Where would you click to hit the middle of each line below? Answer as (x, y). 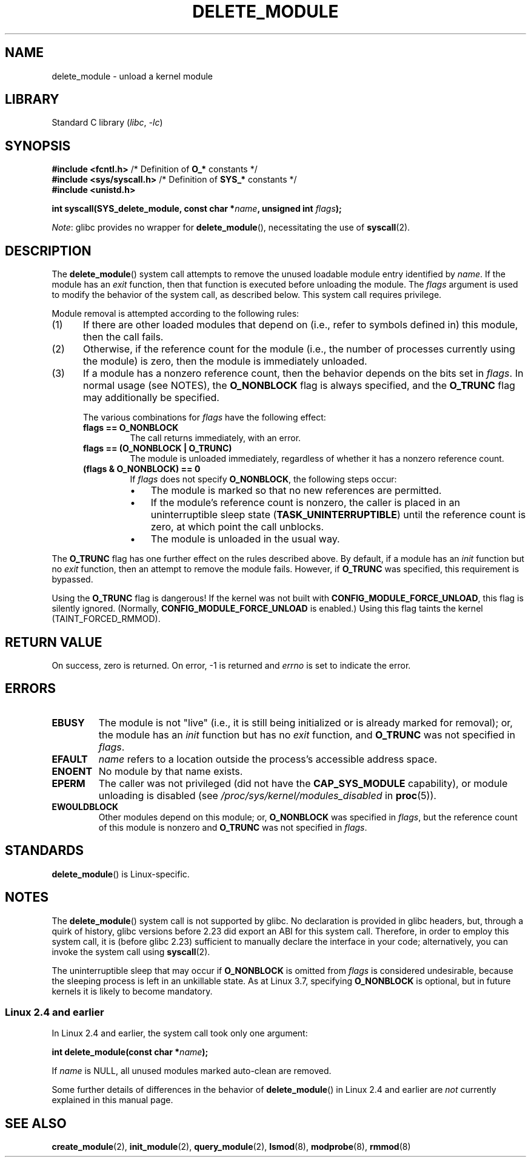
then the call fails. (123, 337)
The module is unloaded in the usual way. (245, 539)
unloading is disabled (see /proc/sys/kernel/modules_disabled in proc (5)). (267, 795)
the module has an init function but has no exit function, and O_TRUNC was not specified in (307, 735)
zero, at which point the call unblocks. (237, 527)
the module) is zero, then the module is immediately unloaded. (225, 361)
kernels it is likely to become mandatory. (132, 991)
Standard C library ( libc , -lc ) (107, 123)
